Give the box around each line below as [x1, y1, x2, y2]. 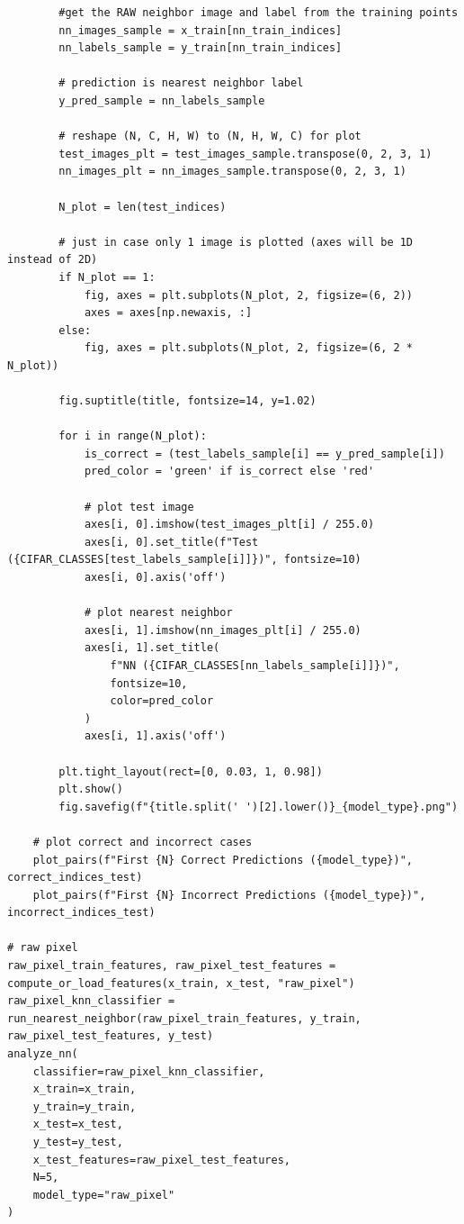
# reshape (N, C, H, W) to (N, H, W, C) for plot [58, 130, 361, 143]
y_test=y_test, [32, 1136, 123, 1148]
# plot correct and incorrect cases [32, 835, 253, 848]
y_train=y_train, [32, 1100, 137, 1113]
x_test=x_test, [32, 1118, 123, 1131]
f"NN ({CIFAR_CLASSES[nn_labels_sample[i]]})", [110, 658, 400, 672]
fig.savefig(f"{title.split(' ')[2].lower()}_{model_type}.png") [58, 800, 459, 813]
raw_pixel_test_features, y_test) [7, 1029, 214, 1043]
